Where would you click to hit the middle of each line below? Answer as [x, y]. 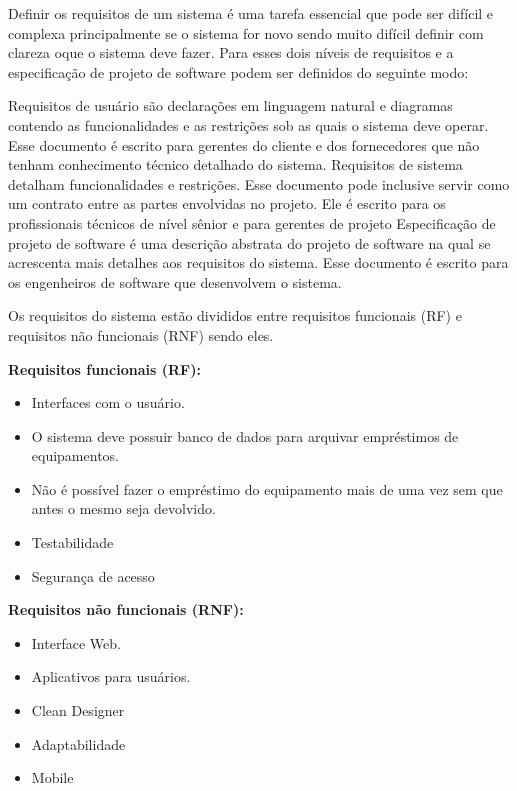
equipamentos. [75, 455]
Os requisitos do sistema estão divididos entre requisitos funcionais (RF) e [235, 315]
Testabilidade [72, 542]
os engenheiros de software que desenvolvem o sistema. [175, 281]
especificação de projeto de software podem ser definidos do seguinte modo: [238, 71]
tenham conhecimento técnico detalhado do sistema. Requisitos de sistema [235, 164]
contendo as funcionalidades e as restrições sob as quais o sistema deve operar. [248, 124]
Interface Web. [76, 642]
